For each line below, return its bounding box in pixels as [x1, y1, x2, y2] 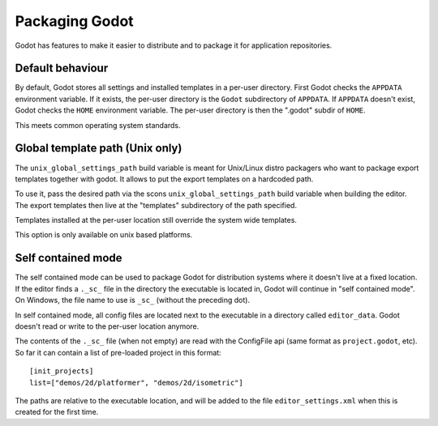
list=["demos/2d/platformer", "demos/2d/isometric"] [29, 377, 243, 387]
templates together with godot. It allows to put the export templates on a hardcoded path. [15, 174, 314, 184]
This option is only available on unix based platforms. [15, 230, 193, 240]
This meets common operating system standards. [15, 120, 182, 130]
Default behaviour [15, 62, 109, 75]
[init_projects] [29, 367, 94, 376]
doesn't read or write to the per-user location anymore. [15, 321, 200, 331]
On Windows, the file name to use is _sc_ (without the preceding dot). [15, 296, 251, 305]
